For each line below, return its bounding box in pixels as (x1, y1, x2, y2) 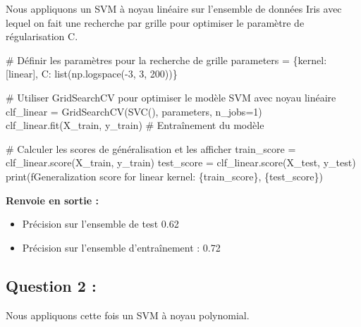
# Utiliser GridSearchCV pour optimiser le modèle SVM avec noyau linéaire (6, 90, 336, 104)
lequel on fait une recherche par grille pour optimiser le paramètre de (6, 15, 305, 30)
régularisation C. (6, 29, 78, 44)
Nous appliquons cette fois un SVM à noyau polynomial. (6, 307, 250, 322)
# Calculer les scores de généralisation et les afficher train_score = (6, 141, 296, 156)
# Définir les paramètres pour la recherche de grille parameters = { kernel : (6, 52, 327, 67)
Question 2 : (6, 274, 97, 296)
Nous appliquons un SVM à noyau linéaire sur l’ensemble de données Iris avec (6, 1, 342, 16)
